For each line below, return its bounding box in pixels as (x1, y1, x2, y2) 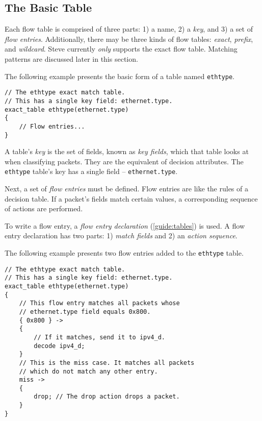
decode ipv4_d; (34, 342, 85, 350)
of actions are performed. (5, 203, 83, 214)
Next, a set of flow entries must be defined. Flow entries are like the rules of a (5, 183, 248, 194)
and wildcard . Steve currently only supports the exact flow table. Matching (5, 43, 238, 54)
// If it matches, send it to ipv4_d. (34, 333, 165, 341)
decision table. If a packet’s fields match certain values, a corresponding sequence (5, 193, 258, 204)
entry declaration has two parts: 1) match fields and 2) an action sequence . (5, 230, 238, 241)
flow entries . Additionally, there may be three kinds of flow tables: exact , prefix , (5, 33, 253, 44)
